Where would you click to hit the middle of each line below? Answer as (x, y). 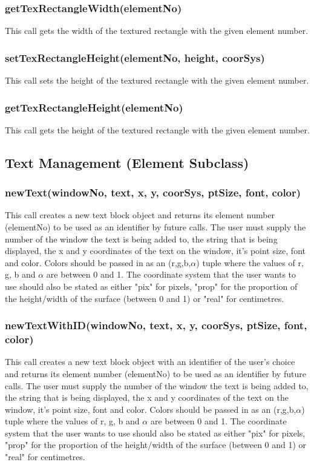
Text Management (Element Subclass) (127, 162)
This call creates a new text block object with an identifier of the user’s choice (150, 362)
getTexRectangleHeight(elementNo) (94, 107)
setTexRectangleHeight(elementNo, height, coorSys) (135, 57)
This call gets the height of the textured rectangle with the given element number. (157, 129)
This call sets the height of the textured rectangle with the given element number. (157, 80)
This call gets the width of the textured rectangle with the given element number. (157, 31)
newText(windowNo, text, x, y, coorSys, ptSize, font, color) (153, 192)
